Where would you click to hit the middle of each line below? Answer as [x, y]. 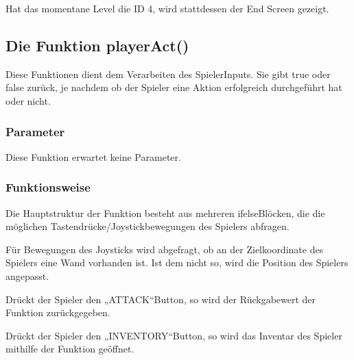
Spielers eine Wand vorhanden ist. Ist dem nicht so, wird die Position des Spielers [177, 262]
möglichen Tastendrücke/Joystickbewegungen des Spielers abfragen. [147, 226]
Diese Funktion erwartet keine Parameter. [93, 156]
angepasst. [27, 275]
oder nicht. [28, 100]
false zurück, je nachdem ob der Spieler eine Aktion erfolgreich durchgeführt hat [174, 87]
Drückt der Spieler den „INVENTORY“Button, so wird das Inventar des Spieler [174, 335]
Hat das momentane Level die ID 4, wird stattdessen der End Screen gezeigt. [167, 8]
